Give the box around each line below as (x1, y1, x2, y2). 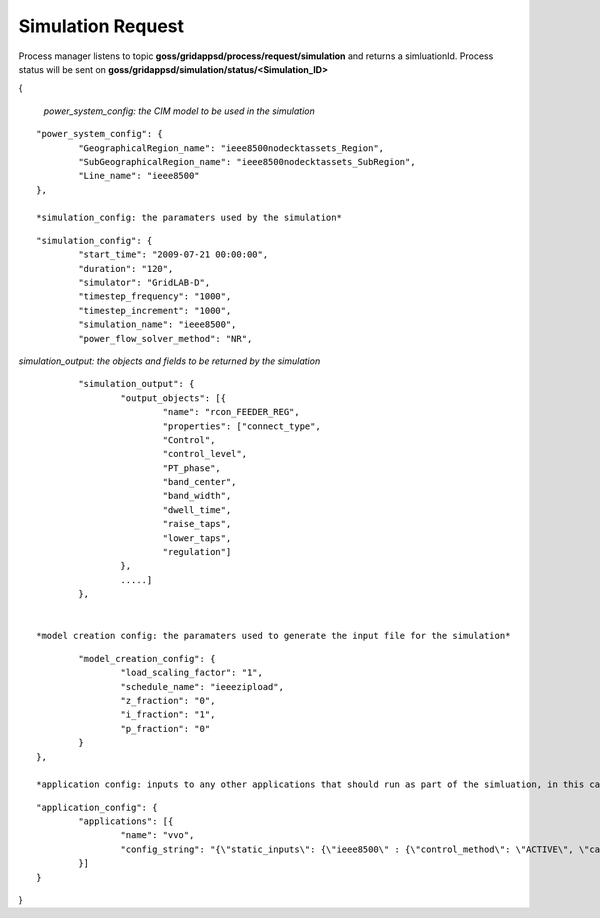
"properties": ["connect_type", (162, 420, 322, 432)
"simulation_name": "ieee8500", (78, 319, 237, 330)
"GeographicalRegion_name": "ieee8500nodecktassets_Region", (78, 142, 385, 154)
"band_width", (162, 490, 232, 502)
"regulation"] (162, 546, 232, 558)
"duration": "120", (78, 263, 174, 274)
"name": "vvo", (120, 830, 195, 841)
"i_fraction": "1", (120, 709, 216, 720)
